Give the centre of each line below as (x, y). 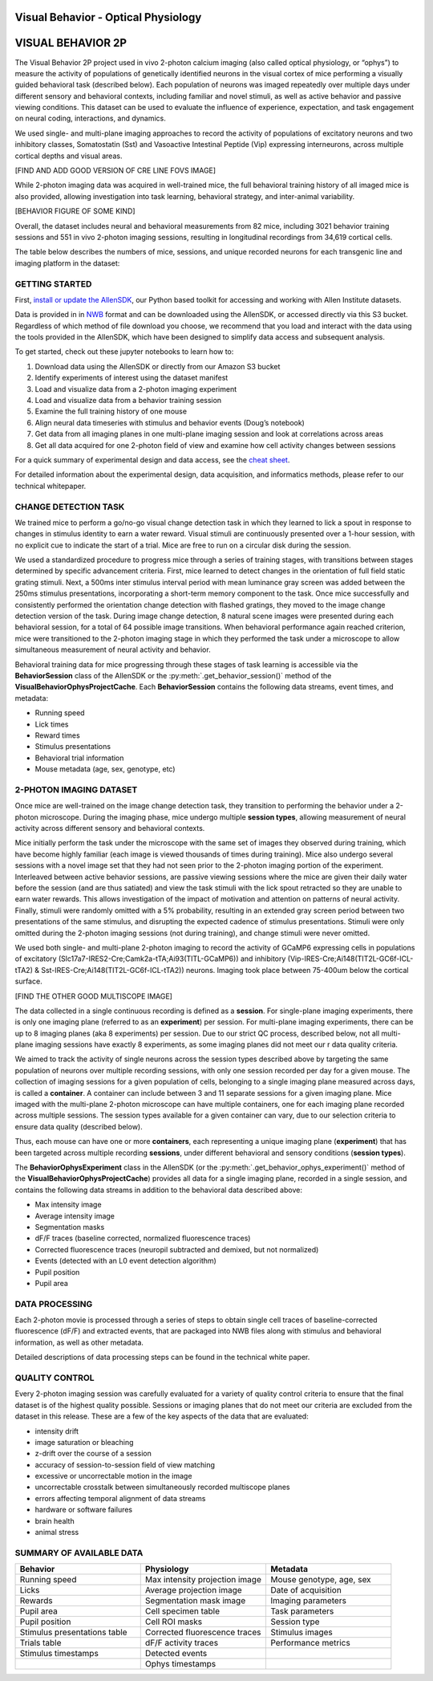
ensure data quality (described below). (79, 1126)
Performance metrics (310, 1643)
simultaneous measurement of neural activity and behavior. (113, 649)
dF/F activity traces (182, 1643)
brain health (55, 1520)
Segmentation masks (70, 1227)
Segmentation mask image (195, 1601)
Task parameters (302, 1611)
